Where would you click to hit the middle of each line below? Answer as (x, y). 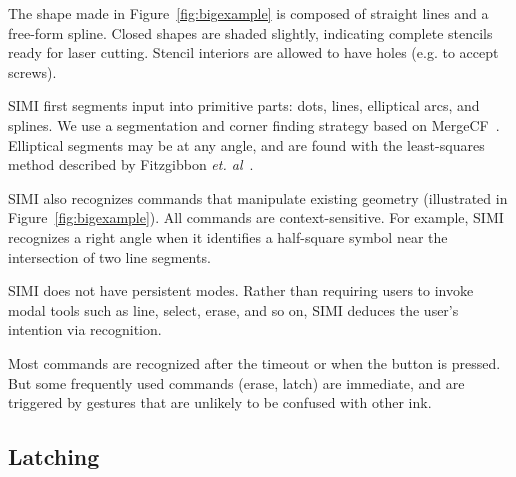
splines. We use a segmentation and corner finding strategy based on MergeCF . (254, 124)
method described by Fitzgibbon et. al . (131, 164)
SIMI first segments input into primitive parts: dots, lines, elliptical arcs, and (244, 105)
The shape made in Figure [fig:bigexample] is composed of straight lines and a (248, 13)
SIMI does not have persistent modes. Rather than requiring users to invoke (241, 290)
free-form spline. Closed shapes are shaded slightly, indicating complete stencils (250, 32)
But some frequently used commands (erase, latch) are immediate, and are (236, 382)
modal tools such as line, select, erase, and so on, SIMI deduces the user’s (233, 309)
